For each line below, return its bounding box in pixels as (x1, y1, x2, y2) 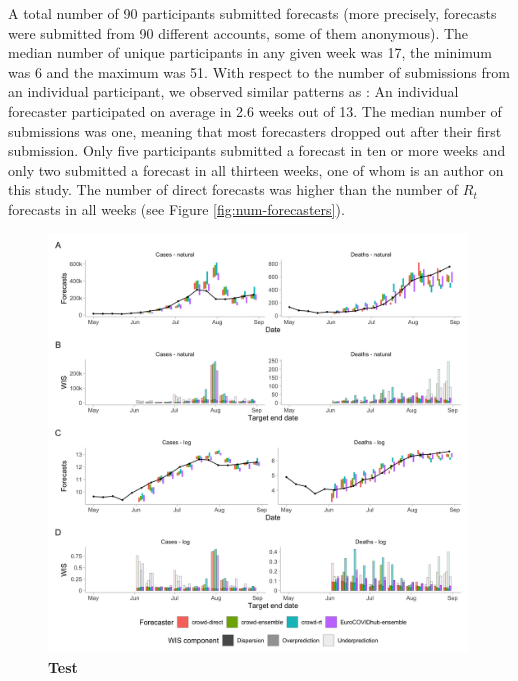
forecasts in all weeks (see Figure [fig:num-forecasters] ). (8, 198, 345, 219)
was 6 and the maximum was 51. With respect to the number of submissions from (8, 61, 510, 82)
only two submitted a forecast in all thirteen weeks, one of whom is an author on (8, 159, 504, 180)
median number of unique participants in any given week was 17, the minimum (8, 42, 493, 63)
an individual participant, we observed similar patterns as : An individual (8, 81, 459, 102)
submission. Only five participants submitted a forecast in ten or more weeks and (8, 140, 506, 161)
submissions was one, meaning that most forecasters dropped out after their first (8, 120, 502, 141)
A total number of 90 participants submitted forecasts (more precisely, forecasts (8, 3, 497, 23)
